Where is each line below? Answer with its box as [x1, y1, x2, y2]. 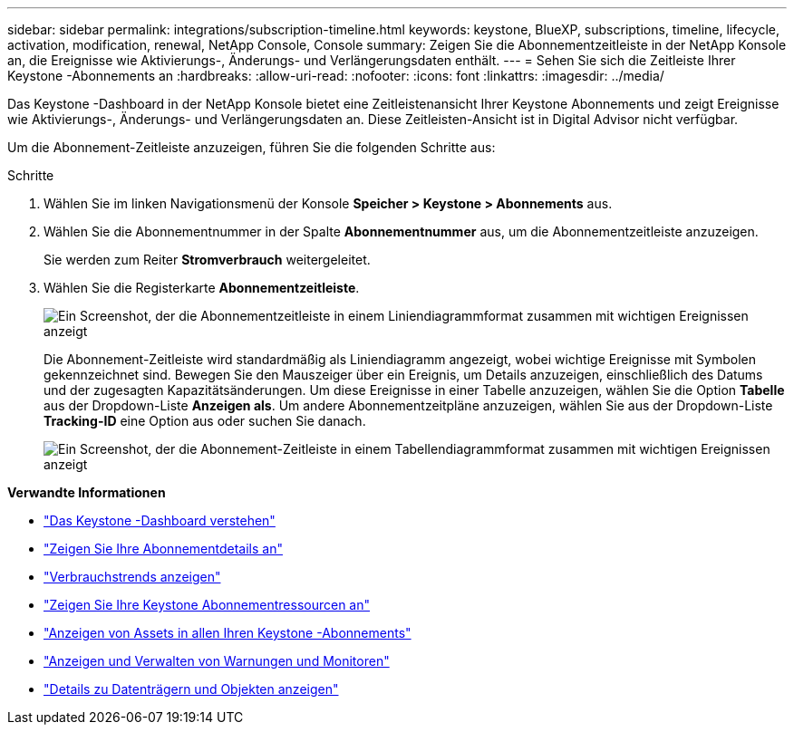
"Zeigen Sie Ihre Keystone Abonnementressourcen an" [44, 597, 371, 612]
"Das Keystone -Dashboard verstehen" [44, 513, 276, 528]
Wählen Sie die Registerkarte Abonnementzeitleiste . [44, 280, 360, 295]
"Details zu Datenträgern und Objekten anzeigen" [44, 681, 339, 697]
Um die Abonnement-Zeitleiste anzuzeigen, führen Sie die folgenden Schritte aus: [7, 140, 496, 155]
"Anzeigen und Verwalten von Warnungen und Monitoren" [44, 653, 390, 669]
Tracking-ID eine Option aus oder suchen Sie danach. [44, 413, 366, 429]
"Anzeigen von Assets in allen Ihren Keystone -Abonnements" [44, 625, 412, 640]
